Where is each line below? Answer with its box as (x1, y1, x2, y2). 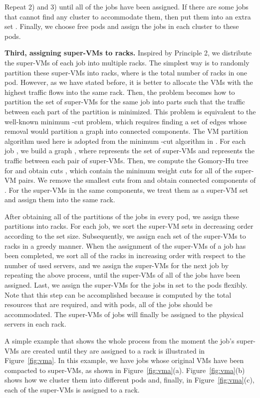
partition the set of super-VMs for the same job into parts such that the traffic (4, 96, 246, 107)
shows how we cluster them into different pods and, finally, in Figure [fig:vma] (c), (4, 375, 255, 385)
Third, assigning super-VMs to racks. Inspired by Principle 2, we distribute (4, 47, 252, 58)
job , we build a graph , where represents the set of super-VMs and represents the (4, 145, 255, 156)
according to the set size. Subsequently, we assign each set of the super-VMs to (4, 231, 246, 241)
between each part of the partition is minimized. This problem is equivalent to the (4, 106, 256, 116)
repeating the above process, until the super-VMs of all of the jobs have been (4, 270, 241, 280)
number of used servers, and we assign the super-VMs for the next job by (4, 260, 229, 270)
